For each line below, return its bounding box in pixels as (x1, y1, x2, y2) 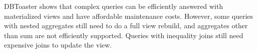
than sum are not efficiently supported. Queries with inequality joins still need (4, 30, 244, 40)
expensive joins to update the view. (4, 40, 112, 50)
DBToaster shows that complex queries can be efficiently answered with (4, 1, 223, 11)
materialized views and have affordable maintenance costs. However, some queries (4, 10, 254, 21)
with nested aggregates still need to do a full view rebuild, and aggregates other (4, 20, 248, 31)
